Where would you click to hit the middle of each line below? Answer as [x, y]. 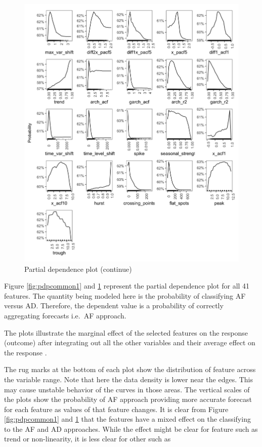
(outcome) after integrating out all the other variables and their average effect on [130, 342]
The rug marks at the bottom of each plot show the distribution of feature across [130, 369]
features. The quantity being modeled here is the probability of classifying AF [125, 295]
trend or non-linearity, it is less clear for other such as [88, 439]
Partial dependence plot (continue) [78, 269]
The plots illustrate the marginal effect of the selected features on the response [126, 332]
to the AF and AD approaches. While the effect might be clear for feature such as [131, 429]
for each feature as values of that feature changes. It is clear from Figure [116, 409]
